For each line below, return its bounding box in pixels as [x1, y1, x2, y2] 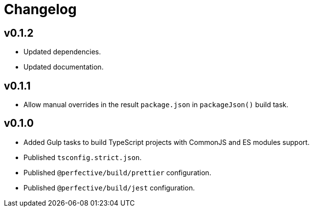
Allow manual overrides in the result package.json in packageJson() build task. [23, 100, 289, 109]
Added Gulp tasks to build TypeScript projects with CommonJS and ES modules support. [23, 138, 310, 146]
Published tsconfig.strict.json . [23, 153, 142, 162]
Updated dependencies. [23, 47, 101, 56]
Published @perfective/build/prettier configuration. [23, 168, 211, 177]
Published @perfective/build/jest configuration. [23, 183, 195, 192]
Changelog [4, 1, 77, 18]
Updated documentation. [23, 63, 104, 71]
